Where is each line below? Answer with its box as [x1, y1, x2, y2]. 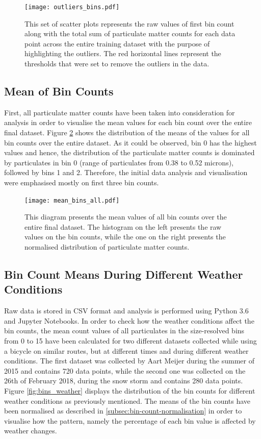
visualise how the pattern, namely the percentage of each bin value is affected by [4, 415, 256, 426]
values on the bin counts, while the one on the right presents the [24, 231, 226, 242]
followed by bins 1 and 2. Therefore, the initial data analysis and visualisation [4, 167, 248, 178]
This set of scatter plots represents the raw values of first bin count [24, 18, 234, 29]
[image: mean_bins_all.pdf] [24, 197, 120, 204]
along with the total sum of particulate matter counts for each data [24, 28, 236, 39]
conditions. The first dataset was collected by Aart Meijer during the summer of [4, 355, 254, 366]
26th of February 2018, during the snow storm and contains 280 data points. [4, 375, 243, 386]
